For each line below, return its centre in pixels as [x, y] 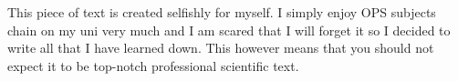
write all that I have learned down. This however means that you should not [221, 48]
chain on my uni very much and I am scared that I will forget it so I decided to [229, 30]
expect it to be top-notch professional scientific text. [153, 65]
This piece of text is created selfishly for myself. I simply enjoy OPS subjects [222, 12]
